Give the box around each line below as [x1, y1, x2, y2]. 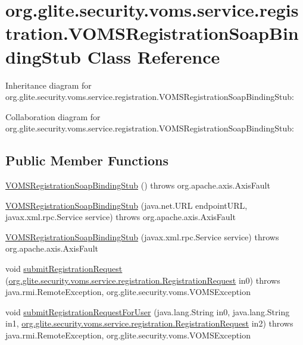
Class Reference [87, 44, 220, 68]
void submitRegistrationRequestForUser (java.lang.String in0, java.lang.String [5, 305, 290, 318]
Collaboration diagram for [5, 110, 101, 123]
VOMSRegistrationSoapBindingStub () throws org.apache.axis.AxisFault [5, 179, 270, 192]
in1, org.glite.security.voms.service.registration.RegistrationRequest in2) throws [5, 317, 293, 330]
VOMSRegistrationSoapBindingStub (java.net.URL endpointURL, [5, 199, 248, 211]
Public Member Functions [5, 151, 168, 170]
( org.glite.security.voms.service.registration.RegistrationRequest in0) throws [5, 274, 280, 286]
